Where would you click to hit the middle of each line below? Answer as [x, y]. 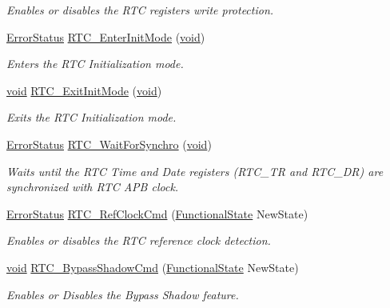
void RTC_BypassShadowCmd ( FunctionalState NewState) [153, 267]
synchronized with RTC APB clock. [93, 187]
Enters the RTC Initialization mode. [95, 64]
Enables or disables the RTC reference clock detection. [139, 240]
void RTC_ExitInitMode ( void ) [84, 90]
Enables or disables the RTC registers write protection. [140, 10]
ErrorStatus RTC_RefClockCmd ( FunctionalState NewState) [157, 213]
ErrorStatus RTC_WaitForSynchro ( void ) [109, 144]
